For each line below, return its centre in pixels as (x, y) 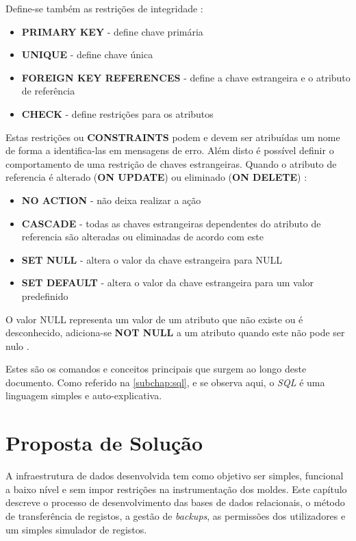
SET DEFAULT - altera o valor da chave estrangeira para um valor (168, 282)
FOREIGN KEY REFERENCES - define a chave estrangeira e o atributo (186, 77)
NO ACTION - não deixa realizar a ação (111, 200)
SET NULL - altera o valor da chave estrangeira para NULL (152, 259)
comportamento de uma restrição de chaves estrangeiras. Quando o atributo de (171, 163)
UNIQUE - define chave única (87, 54)
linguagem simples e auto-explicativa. (84, 395)
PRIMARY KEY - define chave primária (112, 31)
